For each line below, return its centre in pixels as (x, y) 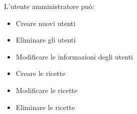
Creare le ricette (40, 73)
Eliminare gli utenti (46, 40)
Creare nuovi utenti (45, 23)
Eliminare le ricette (45, 107)
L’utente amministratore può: (49, 6)
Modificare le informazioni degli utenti (74, 56)
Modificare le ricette (46, 90)
